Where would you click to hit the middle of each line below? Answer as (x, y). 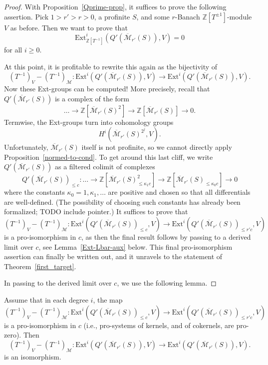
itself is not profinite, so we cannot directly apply (157, 147)
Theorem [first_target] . (40, 266)
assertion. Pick (26, 16)
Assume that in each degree (46, 300)
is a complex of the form (92, 98)
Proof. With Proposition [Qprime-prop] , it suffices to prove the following (115, 6)
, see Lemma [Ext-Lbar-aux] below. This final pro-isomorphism (135, 246)
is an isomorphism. (33, 357)
